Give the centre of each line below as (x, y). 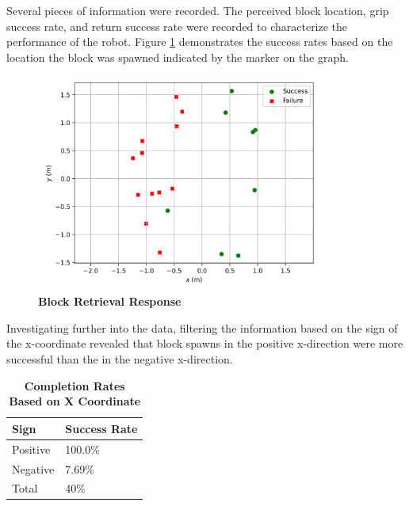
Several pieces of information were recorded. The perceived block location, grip (198, 10)
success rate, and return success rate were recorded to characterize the (177, 26)
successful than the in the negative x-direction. (120, 359)
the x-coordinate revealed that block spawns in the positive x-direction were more (205, 343)
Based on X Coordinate (75, 401)
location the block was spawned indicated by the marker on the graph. (178, 57)
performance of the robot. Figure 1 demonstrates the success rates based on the (200, 42)
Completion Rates (75, 385)
